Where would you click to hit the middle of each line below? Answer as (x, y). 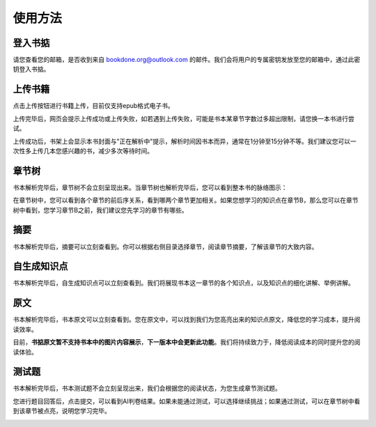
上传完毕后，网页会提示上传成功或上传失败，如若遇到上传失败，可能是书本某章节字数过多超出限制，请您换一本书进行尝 (183, 118)
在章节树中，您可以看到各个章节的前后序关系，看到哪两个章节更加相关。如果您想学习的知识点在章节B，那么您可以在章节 (186, 200)
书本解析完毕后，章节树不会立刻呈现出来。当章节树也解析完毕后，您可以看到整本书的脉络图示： (150, 187)
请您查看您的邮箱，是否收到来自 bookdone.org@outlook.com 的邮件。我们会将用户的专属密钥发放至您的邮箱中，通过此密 (187, 60)
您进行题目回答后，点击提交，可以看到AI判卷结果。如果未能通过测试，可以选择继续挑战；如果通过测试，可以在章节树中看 (187, 401)
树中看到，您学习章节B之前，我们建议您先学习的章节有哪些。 (100, 210)
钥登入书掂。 (31, 69)
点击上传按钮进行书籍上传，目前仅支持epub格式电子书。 (93, 106)
